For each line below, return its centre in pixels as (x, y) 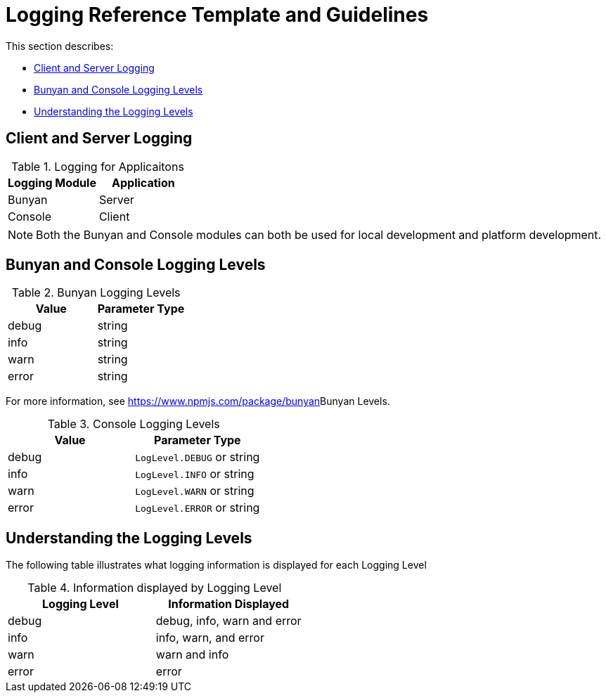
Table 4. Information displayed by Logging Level (155, 588)
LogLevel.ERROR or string (198, 508)
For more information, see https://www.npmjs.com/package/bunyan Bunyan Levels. (198, 401)
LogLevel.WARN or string (195, 491)
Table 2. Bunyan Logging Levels (96, 293)
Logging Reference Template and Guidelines (217, 15)
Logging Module (52, 182)
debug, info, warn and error (228, 621)
